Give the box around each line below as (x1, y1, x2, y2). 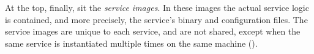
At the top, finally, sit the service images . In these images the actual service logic (5, 1, 309, 13)
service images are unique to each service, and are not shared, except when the (5, 25, 301, 38)
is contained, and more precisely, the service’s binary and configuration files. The (5, 13, 308, 25)
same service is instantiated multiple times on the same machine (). (5, 36, 258, 49)
